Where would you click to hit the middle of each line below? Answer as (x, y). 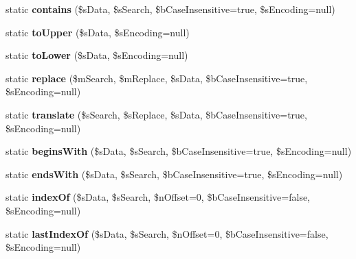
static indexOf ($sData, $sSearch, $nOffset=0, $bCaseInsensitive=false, (158, 197)
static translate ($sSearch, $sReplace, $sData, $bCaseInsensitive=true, (156, 114)
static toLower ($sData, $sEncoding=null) (97, 55)
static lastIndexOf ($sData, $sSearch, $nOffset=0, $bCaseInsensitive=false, (167, 233)
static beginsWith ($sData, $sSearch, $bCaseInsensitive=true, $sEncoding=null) (179, 151)
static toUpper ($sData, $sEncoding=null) (98, 32)
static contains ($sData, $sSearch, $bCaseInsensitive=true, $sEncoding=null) (170, 9)
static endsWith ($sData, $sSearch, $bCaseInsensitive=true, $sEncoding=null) (174, 174)
